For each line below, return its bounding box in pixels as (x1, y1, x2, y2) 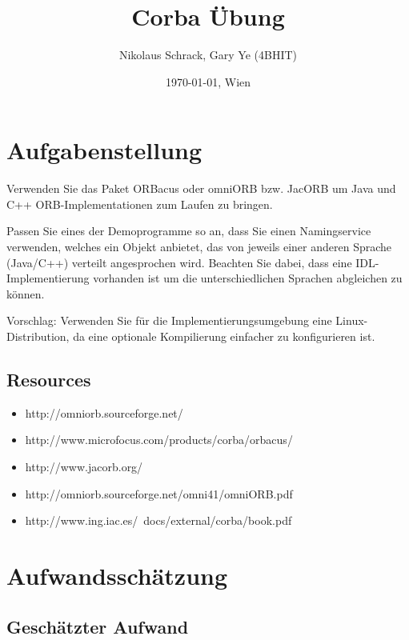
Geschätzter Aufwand (6, 614, 189, 638)
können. (6, 285, 45, 302)
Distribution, (6, 328, 70, 344)
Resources (6, 366, 91, 391)
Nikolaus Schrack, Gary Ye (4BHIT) (118, 46, 298, 63)
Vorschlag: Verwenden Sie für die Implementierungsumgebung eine (6, 312, 332, 329)
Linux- (335, 312, 368, 329)
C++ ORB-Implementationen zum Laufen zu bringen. (6, 195, 273, 212)
